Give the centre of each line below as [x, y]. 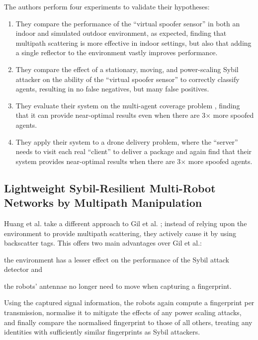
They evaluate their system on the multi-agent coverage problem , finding [128, 105]
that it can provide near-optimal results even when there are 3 [111, 115]
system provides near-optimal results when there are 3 [98, 161]
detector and [23, 269]
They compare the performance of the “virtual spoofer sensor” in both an [128, 23]
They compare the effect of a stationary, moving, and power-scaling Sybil [127, 69]
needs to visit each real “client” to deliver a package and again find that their [134, 151]
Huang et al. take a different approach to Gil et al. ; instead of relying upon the [126, 223]
